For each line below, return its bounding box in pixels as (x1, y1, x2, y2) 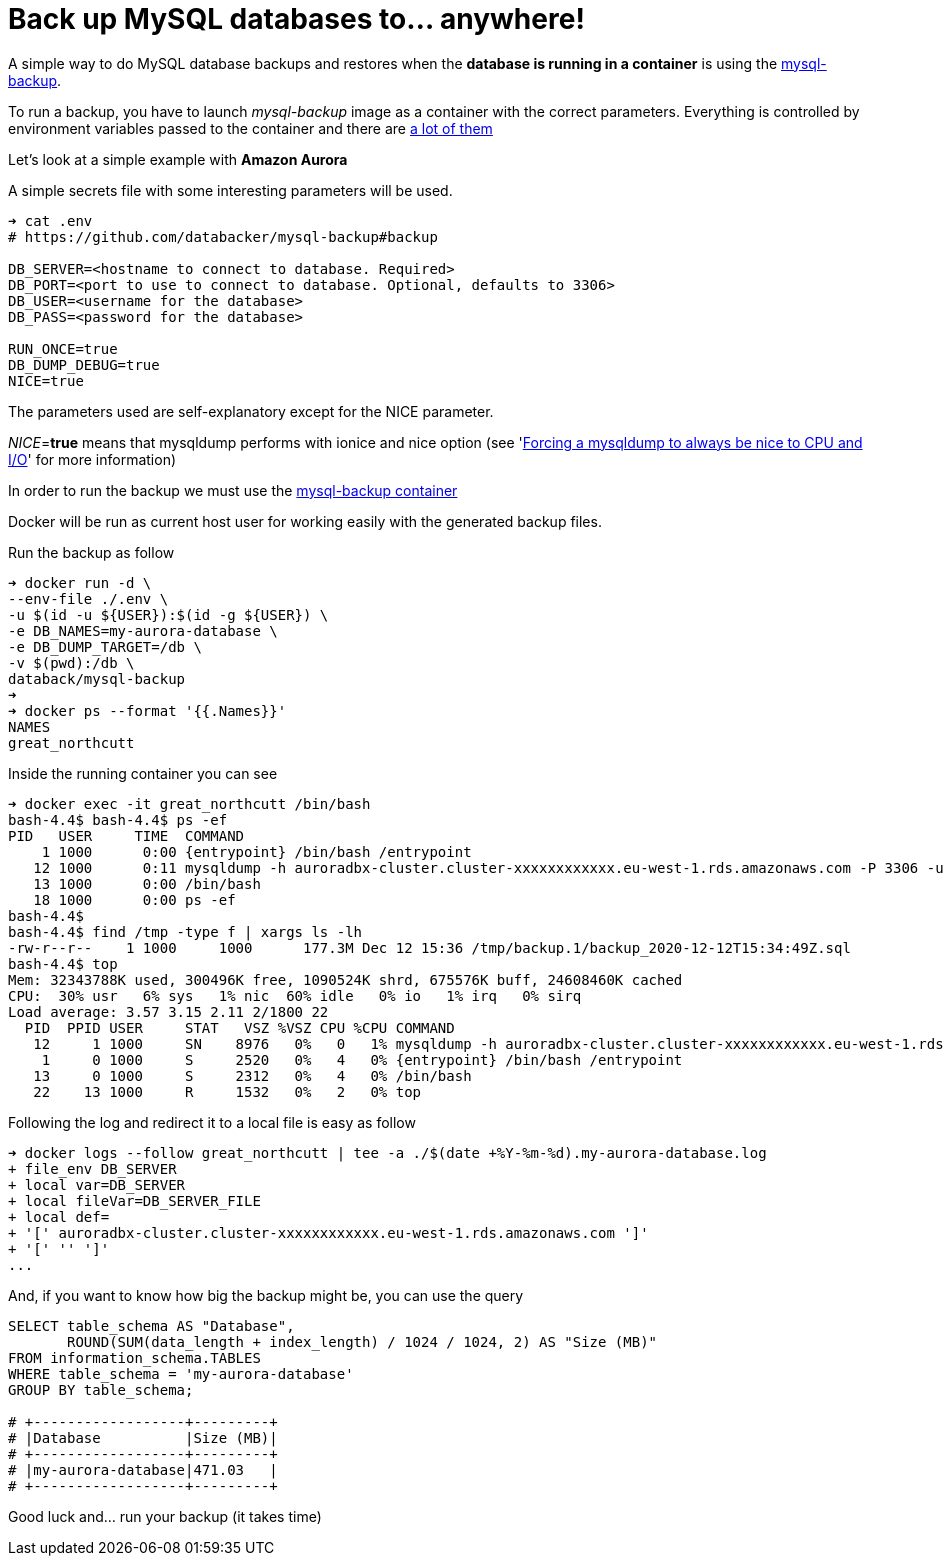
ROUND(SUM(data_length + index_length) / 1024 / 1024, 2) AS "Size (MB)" (67, 1333, 658, 1350)
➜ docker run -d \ (8, 574, 152, 591)
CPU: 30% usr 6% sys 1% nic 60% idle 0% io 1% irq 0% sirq (8, 987, 582, 1004)
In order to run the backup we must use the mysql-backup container (8, 481, 458, 499)
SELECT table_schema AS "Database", (8, 1317, 295, 1334)
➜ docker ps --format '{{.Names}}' (8, 702, 287, 719)
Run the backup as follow (8, 543, 175, 561)
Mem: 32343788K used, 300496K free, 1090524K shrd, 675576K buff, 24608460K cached (8, 971, 683, 988)
